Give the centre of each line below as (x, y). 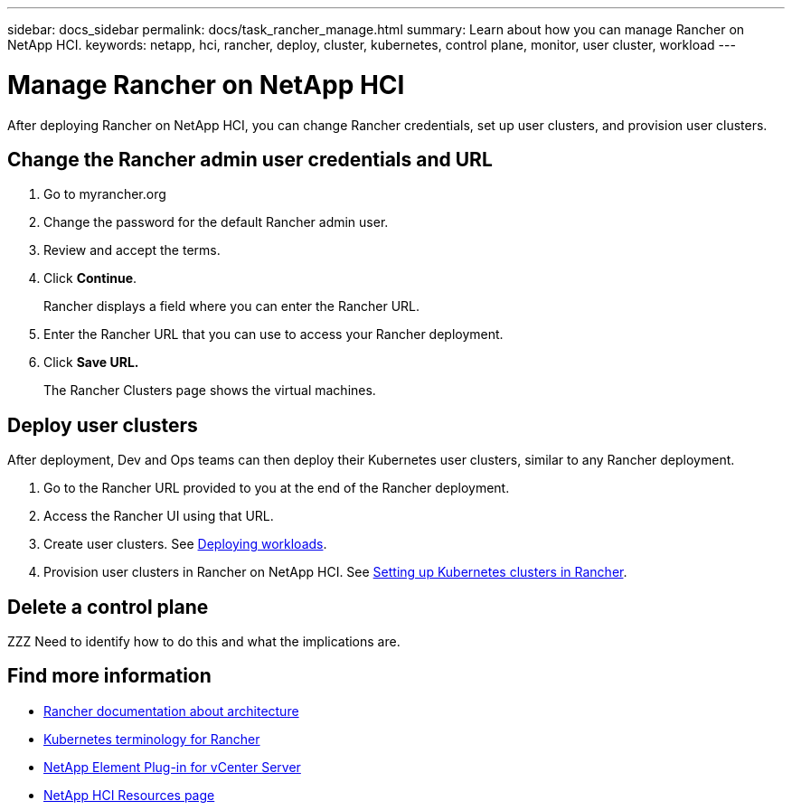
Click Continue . (90, 278)
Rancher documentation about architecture (171, 711)
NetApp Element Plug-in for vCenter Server (172, 767)
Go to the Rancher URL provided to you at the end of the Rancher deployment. (277, 488)
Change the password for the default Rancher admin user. (216, 222)
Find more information (109, 676)
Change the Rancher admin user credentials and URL (250, 159)
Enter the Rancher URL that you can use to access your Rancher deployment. (273, 334)
